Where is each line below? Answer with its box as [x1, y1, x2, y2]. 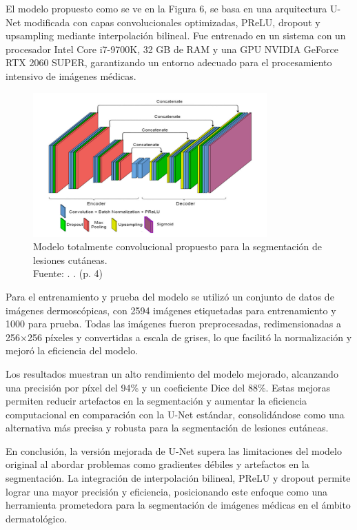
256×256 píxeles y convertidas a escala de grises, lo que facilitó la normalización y [6, 329, 352, 344]
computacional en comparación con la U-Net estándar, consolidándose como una [6, 407, 345, 421]
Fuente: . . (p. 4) [33, 266, 103, 281]
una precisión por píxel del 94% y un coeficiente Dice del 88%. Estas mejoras [6, 380, 330, 394]
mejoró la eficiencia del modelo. [6, 343, 139, 358]
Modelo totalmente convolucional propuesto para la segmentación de [33, 239, 323, 254]
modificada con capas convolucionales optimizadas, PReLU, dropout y [23, 14, 320, 29]
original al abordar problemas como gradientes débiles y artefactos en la [6, 457, 309, 471]
